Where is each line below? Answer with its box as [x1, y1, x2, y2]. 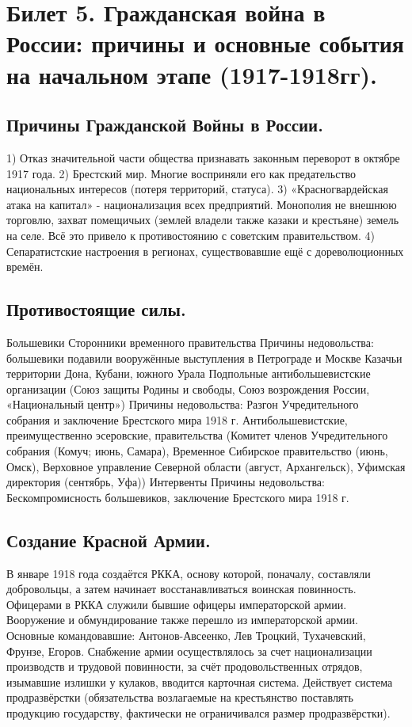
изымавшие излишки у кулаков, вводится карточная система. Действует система [6, 673, 393, 690]
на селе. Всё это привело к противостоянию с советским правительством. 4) [6, 226, 375, 243]
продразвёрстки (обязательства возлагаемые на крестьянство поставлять [6, 689, 353, 706]
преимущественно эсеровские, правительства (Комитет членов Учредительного [6, 427, 388, 443]
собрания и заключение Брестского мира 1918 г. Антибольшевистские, [6, 411, 348, 428]
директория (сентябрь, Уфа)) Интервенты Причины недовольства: [6, 474, 325, 490]
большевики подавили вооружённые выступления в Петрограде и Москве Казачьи [6, 349, 402, 366]
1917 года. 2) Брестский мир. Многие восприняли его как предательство [6, 165, 357, 181]
